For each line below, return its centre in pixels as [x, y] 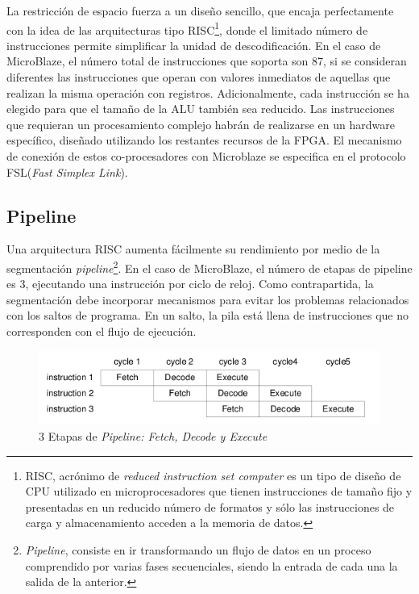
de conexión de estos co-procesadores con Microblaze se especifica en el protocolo [206, 156]
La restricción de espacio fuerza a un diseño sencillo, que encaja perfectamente [200, 10]
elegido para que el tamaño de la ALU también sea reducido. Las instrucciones [201, 109]
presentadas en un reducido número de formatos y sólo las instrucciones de [210, 506]
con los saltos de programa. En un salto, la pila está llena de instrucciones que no [207, 315]
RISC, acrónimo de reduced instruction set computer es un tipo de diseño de [213, 475]
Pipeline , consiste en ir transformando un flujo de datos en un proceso [198, 549]
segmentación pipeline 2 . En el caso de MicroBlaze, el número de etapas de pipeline [209, 266]
